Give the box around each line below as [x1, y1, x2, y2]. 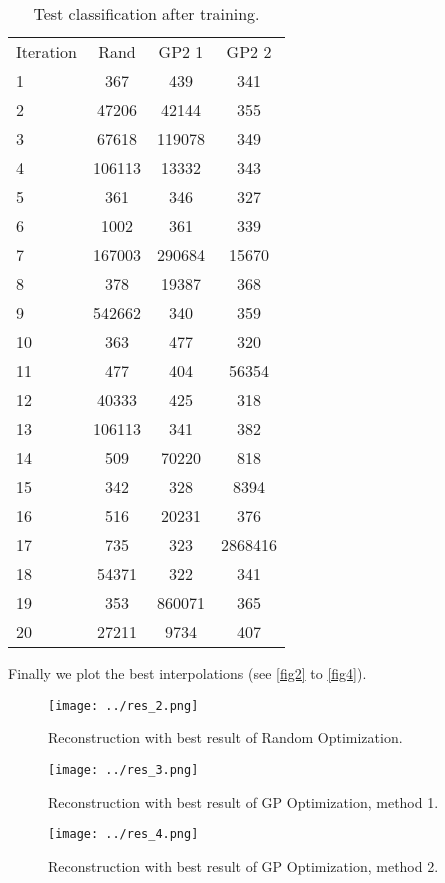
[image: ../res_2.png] [48, 698, 199, 713]
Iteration [16, 40, 77, 63]
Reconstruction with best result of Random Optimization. [48, 727, 403, 748]
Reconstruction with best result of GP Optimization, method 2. [48, 855, 439, 876]
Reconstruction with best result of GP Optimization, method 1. [48, 791, 439, 812]
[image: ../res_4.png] [48, 827, 199, 842]
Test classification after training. [33, 2, 260, 25]
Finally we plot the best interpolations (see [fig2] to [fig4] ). [8, 663, 367, 683]
